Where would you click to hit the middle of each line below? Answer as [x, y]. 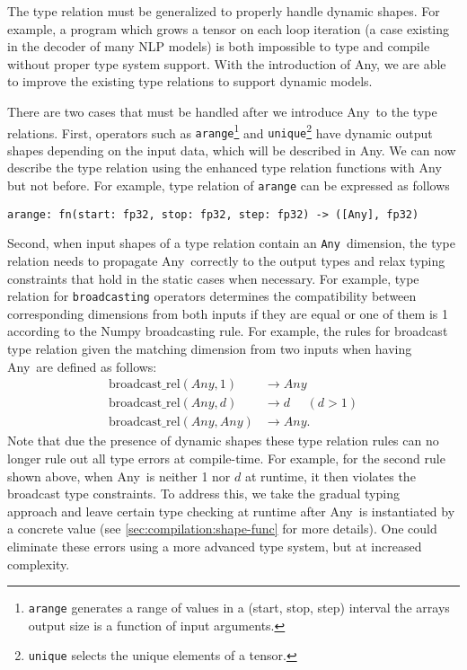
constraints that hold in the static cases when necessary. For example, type [213, 278]
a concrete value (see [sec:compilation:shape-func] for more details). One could [222, 529]
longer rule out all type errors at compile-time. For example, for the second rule [226, 458]
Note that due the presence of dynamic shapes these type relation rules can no [223, 441]
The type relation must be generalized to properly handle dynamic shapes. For [224, 11]
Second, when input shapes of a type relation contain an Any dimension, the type [231, 243]
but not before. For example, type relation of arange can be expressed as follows [229, 185]
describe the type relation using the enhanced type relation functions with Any [225, 167]
